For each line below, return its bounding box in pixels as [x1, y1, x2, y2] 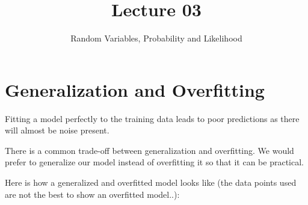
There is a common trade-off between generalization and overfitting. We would [5, 144, 294, 156]
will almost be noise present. [5, 124, 109, 136]
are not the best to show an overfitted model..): [5, 188, 180, 200]
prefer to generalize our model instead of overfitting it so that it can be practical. [5, 156, 304, 168]
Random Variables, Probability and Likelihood [70, 32, 242, 44]
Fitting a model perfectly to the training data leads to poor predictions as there [5, 112, 300, 124]
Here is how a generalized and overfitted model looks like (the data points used [5, 176, 297, 189]
